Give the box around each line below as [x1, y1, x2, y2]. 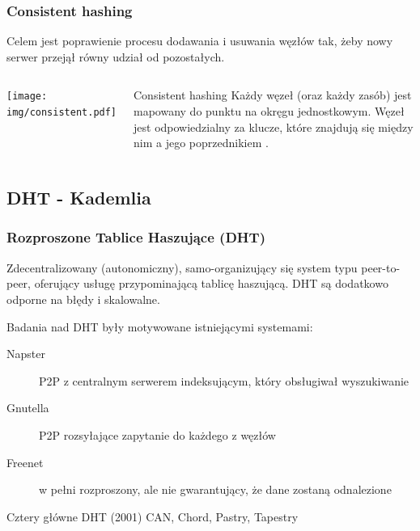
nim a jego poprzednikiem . [134, 134, 269, 151]
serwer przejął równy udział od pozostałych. [6, 48, 225, 65]
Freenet [6, 453, 44, 470]
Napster [6, 345, 45, 362]
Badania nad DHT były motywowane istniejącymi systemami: [6, 318, 313, 335]
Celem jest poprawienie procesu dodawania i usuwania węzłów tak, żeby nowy [6, 32, 393, 49]
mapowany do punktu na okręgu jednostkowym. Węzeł [134, 103, 405, 119]
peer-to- [361, 259, 401, 276]
